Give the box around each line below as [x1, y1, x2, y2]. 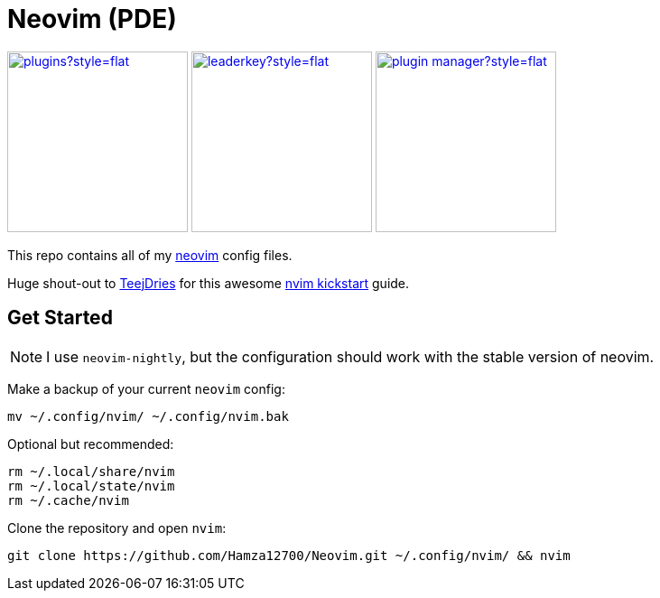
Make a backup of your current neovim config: [7, 380, 285, 397]
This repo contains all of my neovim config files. [7, 247, 293, 263]
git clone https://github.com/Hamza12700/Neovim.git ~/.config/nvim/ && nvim [7, 547, 571, 563]
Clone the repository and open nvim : [7, 519, 227, 536]
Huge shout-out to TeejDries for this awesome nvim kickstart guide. [7, 275, 410, 291]
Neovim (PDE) [7, 4, 177, 34]
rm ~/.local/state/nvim [7, 478, 175, 493]
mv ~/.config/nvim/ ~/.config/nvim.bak [7, 408, 289, 424]
